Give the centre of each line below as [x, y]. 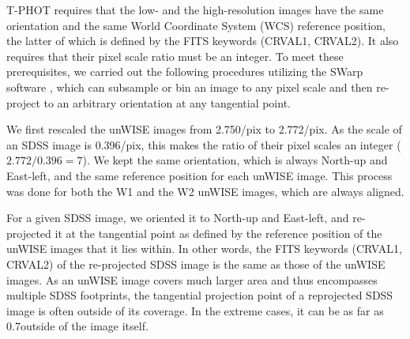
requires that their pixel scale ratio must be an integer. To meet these [175, 56]
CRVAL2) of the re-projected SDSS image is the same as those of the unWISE [196, 264]
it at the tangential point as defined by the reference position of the [218, 233]
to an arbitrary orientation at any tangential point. [167, 102]
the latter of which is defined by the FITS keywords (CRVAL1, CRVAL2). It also [203, 41]
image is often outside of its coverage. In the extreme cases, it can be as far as [195, 310]
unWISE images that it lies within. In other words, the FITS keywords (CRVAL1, [204, 249]
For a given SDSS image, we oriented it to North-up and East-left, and [178, 218]
